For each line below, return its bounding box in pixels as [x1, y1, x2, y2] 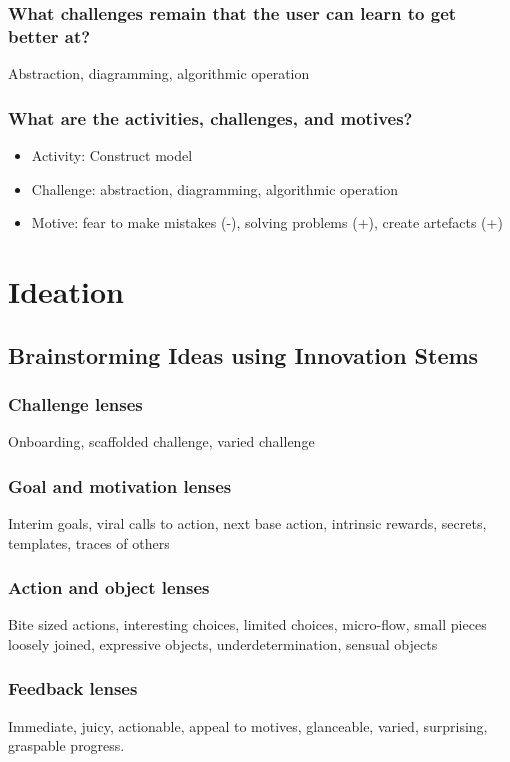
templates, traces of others [8, 532, 170, 553]
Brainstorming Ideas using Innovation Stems [8, 339, 479, 370]
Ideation [8, 270, 124, 311]
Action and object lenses [8, 575, 210, 600]
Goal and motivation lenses [8, 473, 232, 498]
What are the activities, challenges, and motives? [8, 105, 413, 130]
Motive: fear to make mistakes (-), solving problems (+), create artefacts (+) [31, 212, 503, 233]
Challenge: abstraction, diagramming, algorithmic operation [31, 178, 399, 199]
